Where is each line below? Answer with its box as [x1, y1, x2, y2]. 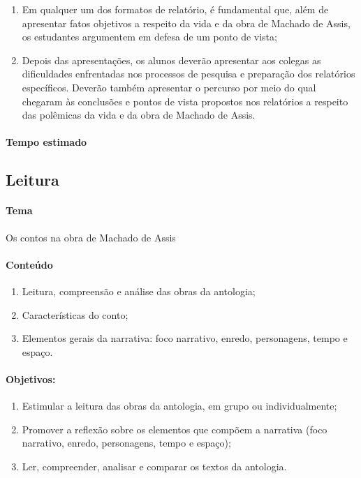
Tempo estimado [6, 135, 87, 149]
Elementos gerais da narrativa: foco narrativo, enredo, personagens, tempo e [22, 331, 348, 345]
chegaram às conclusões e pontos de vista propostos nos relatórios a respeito [22, 94, 348, 108]
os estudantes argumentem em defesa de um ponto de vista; [22, 29, 277, 44]
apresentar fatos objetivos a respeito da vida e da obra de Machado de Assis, [22, 15, 351, 30]
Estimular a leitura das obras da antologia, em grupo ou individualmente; [22, 398, 337, 413]
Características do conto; [22, 307, 128, 322]
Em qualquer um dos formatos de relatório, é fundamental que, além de [22, 2, 329, 16]
